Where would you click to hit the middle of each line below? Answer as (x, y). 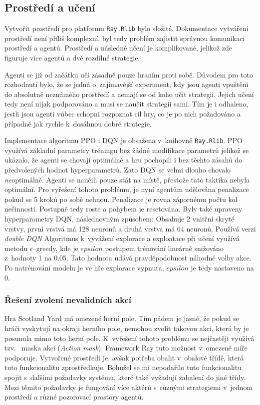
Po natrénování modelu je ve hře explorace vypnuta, (84, 267)
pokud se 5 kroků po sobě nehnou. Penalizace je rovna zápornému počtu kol (121, 199)
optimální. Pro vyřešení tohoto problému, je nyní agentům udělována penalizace (127, 189)
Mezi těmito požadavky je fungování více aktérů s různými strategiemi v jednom (129, 387)
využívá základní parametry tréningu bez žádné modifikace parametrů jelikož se (127, 150)
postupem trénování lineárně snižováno (164, 248)
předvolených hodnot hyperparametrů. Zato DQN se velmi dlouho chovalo (118, 170)
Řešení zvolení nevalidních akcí (68, 300)
